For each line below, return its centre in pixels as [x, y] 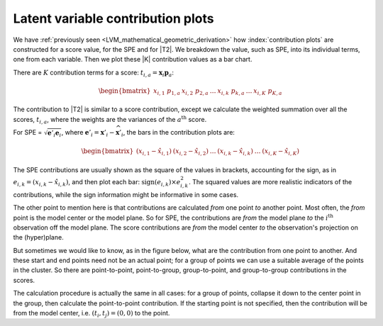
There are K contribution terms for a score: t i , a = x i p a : [93, 73]
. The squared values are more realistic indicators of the [270, 181]
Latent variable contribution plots [113, 18]
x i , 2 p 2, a [195, 91]
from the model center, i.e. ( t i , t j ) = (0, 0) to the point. [91, 314]
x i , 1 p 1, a [167, 91]
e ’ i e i [54, 133]
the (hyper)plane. [38, 237]
